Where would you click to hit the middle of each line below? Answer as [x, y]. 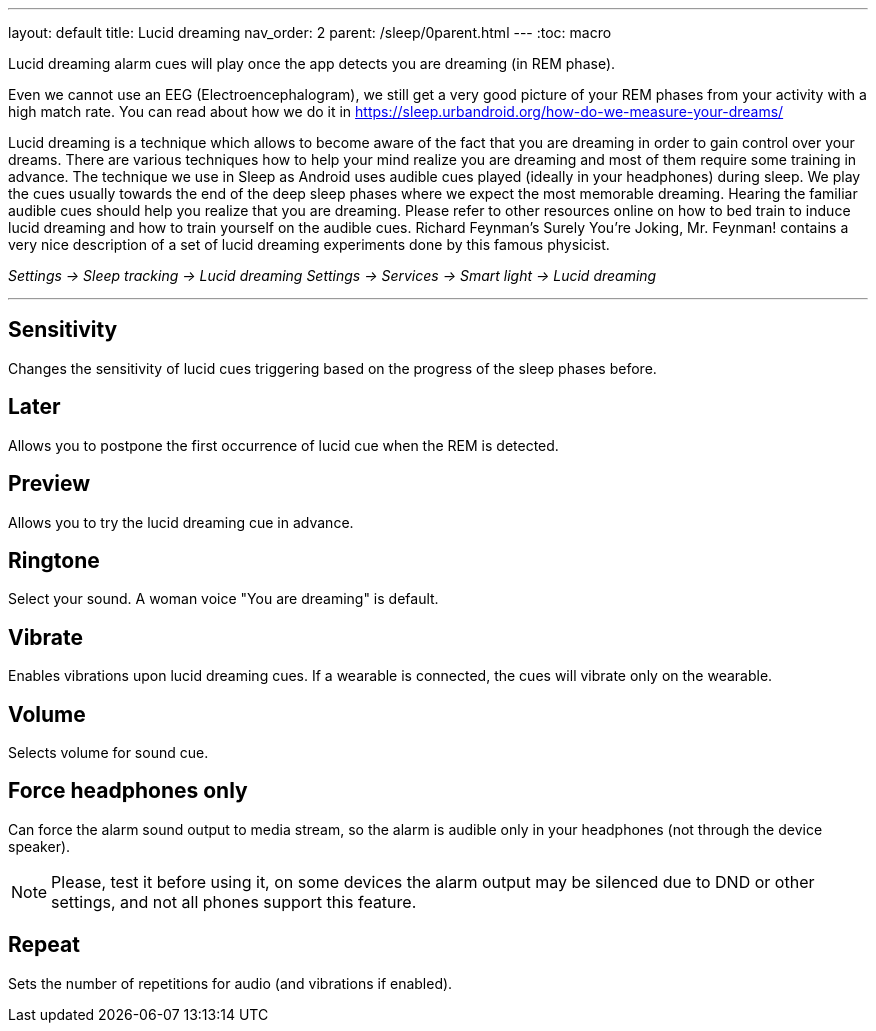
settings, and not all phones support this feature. [234, 901]
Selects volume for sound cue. [108, 753]
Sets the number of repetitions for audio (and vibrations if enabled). [230, 983]
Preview [49, 484]
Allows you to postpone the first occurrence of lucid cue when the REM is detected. [283, 445]
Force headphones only [128, 791]
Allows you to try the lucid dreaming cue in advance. [181, 522]
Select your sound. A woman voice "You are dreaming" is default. [223, 599]
